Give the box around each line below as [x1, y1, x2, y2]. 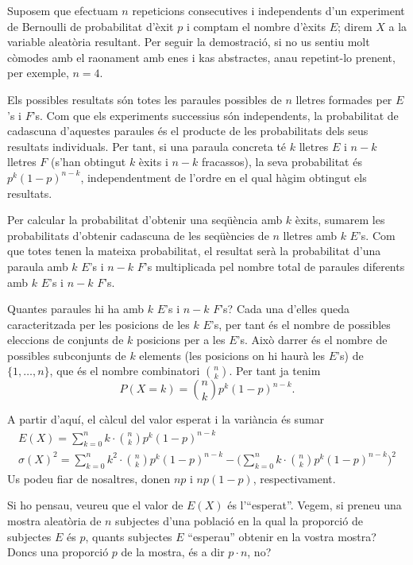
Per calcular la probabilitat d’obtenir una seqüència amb [7, 211, 283, 228]
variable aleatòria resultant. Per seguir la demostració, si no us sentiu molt [7, 33, 370, 50]
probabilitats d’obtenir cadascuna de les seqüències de [7, 226, 269, 243]
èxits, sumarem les [295, 211, 385, 228]
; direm [338, 17, 372, 34]
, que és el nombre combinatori [49, 362, 200, 379]
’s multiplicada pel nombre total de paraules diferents [144, 257, 405, 274]
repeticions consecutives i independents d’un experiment [132, 2, 405, 18]
